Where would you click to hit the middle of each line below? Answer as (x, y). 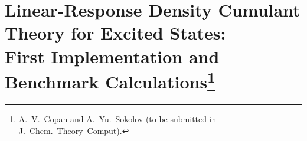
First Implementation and (112, 56)
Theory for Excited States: (115, 33)
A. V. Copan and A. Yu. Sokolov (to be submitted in (117, 119)
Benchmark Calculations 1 (110, 80)
